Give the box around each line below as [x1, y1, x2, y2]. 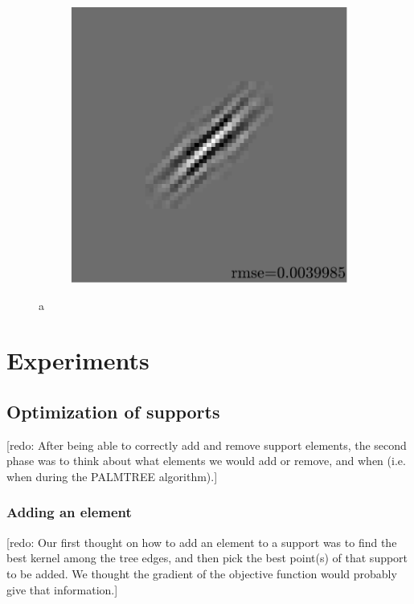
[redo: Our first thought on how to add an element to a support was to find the [6, 533, 397, 550]
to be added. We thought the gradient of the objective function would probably [6, 565, 397, 582]
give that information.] [6, 581, 118, 598]
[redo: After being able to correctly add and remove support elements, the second [6, 436, 407, 453]
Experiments [6, 344, 150, 377]
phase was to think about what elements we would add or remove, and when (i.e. [6, 452, 406, 469]
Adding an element [6, 502, 132, 522]
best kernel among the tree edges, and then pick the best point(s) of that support [6, 549, 408, 566]
